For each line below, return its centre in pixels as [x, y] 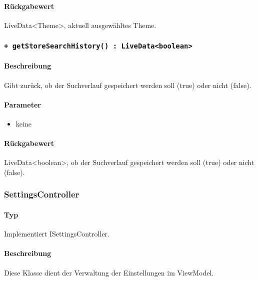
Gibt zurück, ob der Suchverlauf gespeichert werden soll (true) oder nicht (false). [128, 85]
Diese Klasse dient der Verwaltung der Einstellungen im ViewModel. [109, 272]
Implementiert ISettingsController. [57, 234]
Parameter [22, 104]
